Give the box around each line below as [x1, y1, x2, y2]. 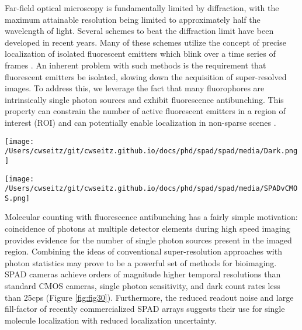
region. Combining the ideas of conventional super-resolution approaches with [5, 245, 282, 257]
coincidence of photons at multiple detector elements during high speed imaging [5, 222, 290, 235]
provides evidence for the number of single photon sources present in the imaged [5, 233, 292, 246]
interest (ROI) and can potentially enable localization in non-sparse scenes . [5, 116, 276, 128]
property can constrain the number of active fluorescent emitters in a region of [5, 105, 286, 117]
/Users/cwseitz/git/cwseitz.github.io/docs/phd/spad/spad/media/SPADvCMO [5, 184, 298, 193]
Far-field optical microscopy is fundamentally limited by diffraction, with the [5, 2, 279, 13]
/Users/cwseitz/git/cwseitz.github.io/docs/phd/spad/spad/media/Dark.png [5, 147, 298, 156]
